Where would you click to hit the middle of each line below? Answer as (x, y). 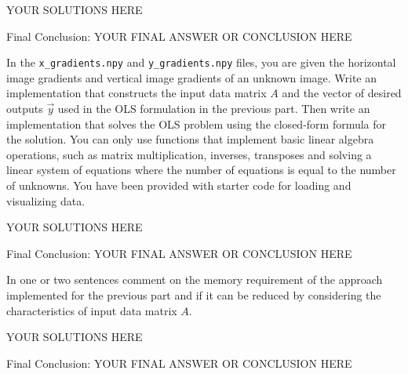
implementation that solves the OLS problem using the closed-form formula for (197, 123)
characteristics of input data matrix (92, 310)
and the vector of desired (342, 93)
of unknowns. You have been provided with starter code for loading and (179, 185)
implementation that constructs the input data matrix (137, 93)
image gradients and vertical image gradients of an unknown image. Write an (192, 77)
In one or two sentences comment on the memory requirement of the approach (195, 280)
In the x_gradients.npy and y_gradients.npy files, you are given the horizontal (201, 62)
